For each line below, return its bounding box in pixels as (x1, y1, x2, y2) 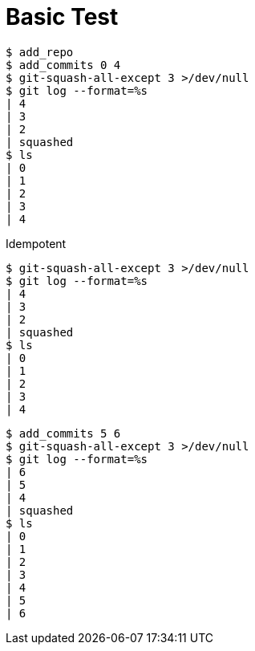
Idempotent (6, 236, 67, 250)
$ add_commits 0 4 (6, 58, 121, 71)
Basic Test (6, 3, 119, 31)
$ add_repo (6, 45, 74, 59)
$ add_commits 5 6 (6, 426, 121, 440)
